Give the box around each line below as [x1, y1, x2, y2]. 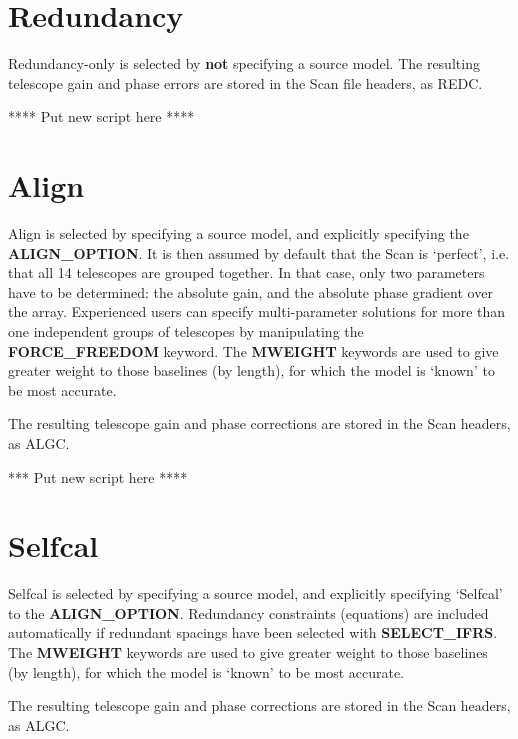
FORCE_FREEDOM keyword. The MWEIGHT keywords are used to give [8, 340, 499, 361]
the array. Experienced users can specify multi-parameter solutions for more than [8, 301, 506, 322]
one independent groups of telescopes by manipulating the [8, 321, 364, 341]
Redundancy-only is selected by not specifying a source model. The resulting [8, 53, 480, 74]
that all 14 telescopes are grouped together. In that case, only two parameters [8, 262, 485, 283]
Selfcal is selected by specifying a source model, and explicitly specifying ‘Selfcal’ [8, 583, 503, 604]
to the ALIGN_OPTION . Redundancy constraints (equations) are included [8, 602, 489, 623]
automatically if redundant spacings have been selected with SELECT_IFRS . [8, 622, 498, 643]
